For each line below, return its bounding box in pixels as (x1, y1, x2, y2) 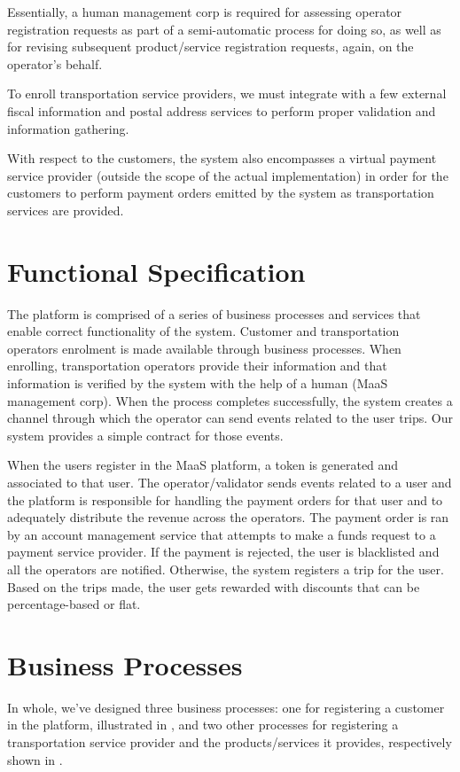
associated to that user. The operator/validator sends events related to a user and (7, 473, 452, 491)
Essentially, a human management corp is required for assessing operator (7, 3, 402, 20)
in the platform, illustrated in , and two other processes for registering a (7, 715, 399, 734)
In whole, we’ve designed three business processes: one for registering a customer (7, 698, 445, 716)
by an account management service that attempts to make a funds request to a (7, 525, 436, 543)
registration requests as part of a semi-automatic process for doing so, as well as (7, 19, 441, 38)
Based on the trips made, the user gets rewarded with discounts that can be (7, 577, 420, 596)
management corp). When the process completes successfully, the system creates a (7, 391, 453, 409)
